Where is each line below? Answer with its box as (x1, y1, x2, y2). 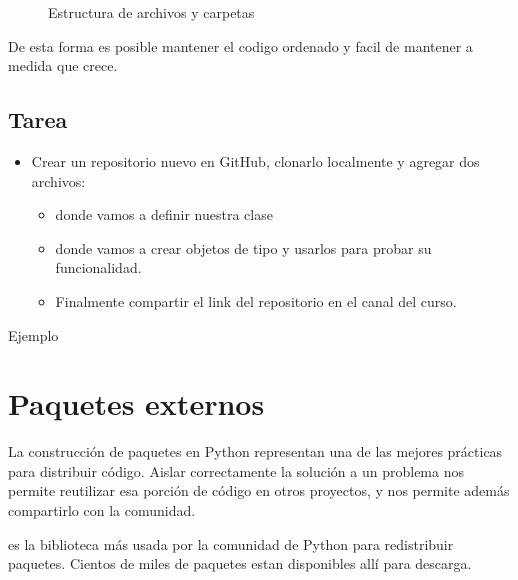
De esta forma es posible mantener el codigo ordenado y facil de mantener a (8, 35, 473, 56)
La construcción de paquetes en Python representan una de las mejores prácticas (8, 441, 503, 462)
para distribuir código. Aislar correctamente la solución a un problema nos (8, 460, 464, 481)
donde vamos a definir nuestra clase (55, 204, 273, 225)
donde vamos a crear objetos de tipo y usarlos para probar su (55, 237, 432, 258)
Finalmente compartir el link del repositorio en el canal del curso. (55, 290, 457, 311)
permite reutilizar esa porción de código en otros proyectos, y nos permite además (8, 480, 510, 501)
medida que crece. (8, 55, 118, 76)
